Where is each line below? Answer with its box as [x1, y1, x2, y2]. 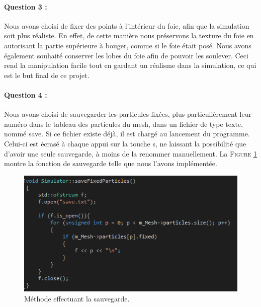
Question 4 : [4, 89, 47, 100]
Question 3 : [4, 1, 47, 12]
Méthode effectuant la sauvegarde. [24, 293, 130, 303]
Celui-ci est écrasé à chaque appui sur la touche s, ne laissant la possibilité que [4, 138, 246, 148]
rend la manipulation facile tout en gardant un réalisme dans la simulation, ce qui [4, 60, 256, 70]
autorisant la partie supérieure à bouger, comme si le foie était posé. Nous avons [4, 40, 251, 50]
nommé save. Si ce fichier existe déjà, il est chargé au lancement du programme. [4, 128, 250, 139]
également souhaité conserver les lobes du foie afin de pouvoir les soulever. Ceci [4, 50, 248, 60]
